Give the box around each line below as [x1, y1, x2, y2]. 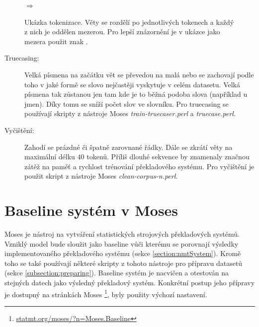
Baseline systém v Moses [4, 200, 178, 220]
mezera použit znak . [24, 36, 88, 46]
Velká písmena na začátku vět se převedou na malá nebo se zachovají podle [24, 69, 254, 79]
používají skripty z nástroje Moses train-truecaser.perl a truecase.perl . [24, 108, 236, 119]
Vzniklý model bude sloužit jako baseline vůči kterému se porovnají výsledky [4, 238, 239, 249]
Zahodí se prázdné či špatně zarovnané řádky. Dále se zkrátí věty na [24, 141, 233, 152]
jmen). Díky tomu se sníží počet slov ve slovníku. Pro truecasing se [24, 98, 229, 109]
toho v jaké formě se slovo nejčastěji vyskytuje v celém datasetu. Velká [24, 79, 240, 89]
